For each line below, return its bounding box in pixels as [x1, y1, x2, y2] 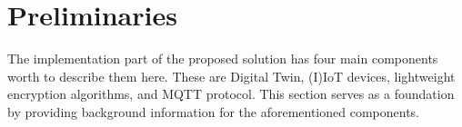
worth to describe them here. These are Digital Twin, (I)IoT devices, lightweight [7, 66, 456, 85]
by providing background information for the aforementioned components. [7, 102, 420, 121]
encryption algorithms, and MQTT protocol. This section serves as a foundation [7, 84, 455, 103]
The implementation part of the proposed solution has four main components [7, 49, 438, 68]
